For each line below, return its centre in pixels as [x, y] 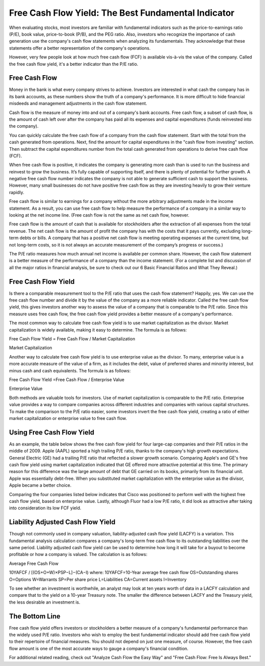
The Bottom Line [35, 616]
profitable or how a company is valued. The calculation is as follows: [78, 555]
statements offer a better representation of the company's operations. [80, 48]
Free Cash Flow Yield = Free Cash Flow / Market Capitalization [72, 339]
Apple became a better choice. [40, 485]
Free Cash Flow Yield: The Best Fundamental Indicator [122, 13]
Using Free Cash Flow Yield [52, 432]
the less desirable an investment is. [45, 602]
